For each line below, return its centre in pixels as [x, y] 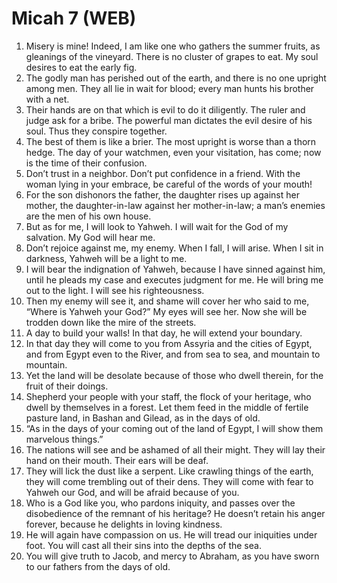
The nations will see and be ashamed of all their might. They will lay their [175, 449]
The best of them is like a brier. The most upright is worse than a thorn [171, 141]
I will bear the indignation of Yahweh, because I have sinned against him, [175, 269]
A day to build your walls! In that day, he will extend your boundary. [164, 333]
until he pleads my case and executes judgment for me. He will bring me [174, 279]
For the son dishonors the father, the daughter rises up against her [162, 194]
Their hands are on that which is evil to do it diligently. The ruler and [165, 109]
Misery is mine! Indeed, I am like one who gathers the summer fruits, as [173, 46]
